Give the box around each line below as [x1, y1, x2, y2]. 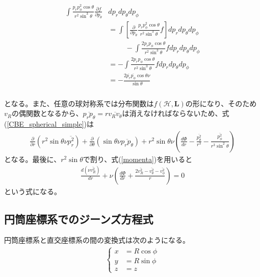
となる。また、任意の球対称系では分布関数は [4, 98, 154, 108]
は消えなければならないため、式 [122, 108, 229, 119]
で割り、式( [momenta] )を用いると [83, 153, 193, 164]
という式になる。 [4, 186, 61, 196]
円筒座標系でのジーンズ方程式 [4, 211, 153, 226]
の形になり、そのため [185, 98, 257, 108]
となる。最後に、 [4, 153, 61, 164]
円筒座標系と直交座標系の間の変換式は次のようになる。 [4, 235, 190, 245]
